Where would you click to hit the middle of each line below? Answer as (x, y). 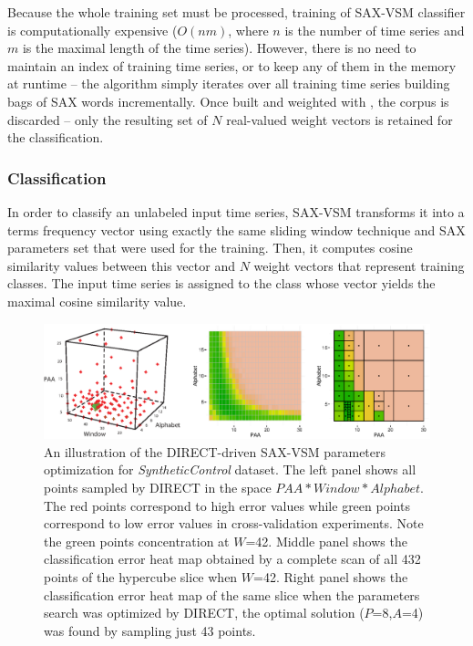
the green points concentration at (137, 541)
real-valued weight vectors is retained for (339, 119)
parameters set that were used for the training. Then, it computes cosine (210, 248)
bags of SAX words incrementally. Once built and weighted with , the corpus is (228, 101)
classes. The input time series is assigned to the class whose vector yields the (221, 283)
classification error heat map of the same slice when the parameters (232, 594)
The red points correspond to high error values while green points (227, 505)
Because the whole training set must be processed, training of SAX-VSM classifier (236, 12)
